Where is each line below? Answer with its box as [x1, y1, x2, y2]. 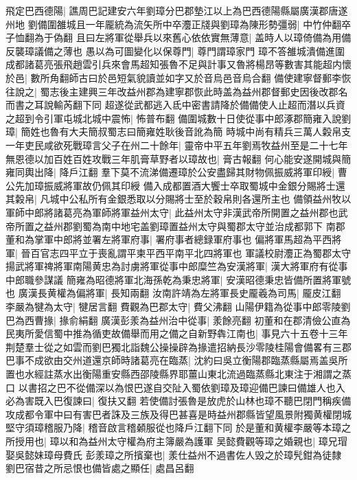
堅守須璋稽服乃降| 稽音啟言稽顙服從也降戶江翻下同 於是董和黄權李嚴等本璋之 [5, 420, 352, 435]
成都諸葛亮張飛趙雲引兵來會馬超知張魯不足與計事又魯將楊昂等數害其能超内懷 [5, 57, 352, 71]
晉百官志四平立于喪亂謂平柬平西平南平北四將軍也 [21, 245, 242, 260]
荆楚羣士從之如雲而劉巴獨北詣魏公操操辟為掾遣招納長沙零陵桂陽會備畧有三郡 [5, 339, 352, 354]
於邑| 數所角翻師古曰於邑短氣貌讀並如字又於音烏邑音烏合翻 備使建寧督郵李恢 [5, 70, 352, 84]
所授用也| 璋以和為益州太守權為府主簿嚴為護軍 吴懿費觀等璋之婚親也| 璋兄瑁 [5, 434, 347, 448]
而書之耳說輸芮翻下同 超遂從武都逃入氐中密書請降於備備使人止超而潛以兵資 [5, 98, 345, 112]
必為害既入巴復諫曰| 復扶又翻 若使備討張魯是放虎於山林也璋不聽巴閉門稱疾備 [5, 393, 352, 408]
